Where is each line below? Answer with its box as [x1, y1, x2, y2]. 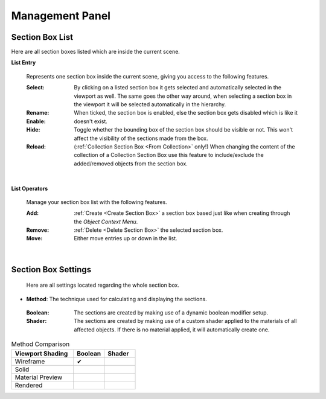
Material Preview [14, 373, 63, 381]
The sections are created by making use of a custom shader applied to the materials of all [74, 318, 297, 325]
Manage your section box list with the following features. [26, 198, 167, 205]
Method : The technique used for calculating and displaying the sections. [26, 295, 208, 302]
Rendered [14, 381, 43, 389]
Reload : [26, 142, 46, 150]
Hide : [26, 126, 40, 133]
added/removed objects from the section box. [74, 160, 188, 167]
